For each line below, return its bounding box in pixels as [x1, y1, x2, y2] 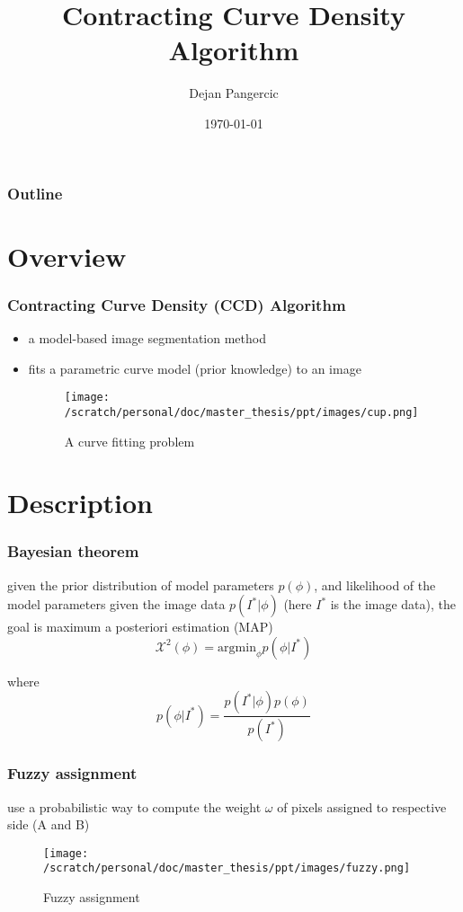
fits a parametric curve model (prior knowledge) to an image [28, 359, 361, 377]
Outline [7, 182, 63, 204]
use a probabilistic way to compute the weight [7, 797, 262, 816]
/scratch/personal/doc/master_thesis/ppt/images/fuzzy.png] [43, 862, 411, 875]
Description [7, 484, 154, 521]
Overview [7, 237, 127, 274]
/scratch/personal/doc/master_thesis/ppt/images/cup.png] [64, 405, 419, 419]
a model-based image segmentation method [28, 329, 266, 348]
